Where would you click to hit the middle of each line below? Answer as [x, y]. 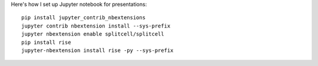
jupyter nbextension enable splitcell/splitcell [93, 34]
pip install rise [46, 42]
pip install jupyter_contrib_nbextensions [84, 18]
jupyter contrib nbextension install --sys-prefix [96, 26]
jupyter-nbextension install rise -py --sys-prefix [97, 50]
